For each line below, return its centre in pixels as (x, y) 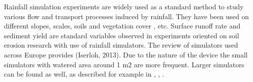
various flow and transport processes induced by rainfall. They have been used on (126, 16)
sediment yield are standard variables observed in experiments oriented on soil (122, 35)
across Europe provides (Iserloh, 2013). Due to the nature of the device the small (126, 54)
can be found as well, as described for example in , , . (84, 74)
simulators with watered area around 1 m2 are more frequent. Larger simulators (124, 64)
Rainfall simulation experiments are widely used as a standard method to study (124, 6)
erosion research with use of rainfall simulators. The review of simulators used (121, 45)
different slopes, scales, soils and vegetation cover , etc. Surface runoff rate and (122, 26)
